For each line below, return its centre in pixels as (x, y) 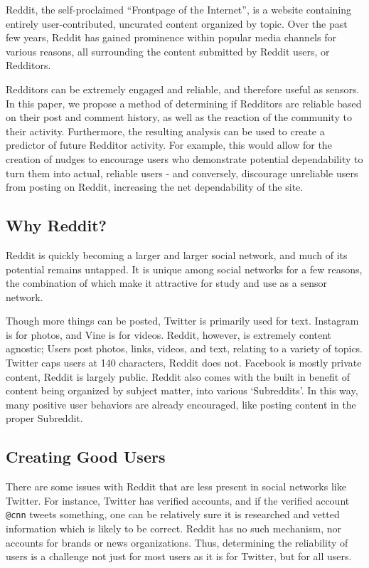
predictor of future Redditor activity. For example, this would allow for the (169, 145)
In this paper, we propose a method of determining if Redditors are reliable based (184, 103)
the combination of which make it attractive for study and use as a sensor (166, 283)
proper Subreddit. (44, 418)
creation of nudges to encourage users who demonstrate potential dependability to (184, 158)
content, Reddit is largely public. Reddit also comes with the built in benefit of (178, 376)
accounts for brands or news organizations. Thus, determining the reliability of (177, 542)
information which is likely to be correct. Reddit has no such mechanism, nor (173, 528)
